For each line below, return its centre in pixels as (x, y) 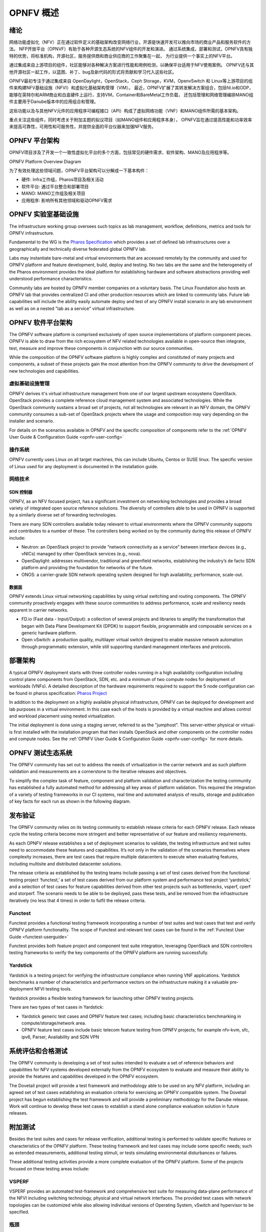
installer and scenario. (32, 421)
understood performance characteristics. (51, 279)
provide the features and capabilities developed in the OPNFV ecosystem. (84, 1076)
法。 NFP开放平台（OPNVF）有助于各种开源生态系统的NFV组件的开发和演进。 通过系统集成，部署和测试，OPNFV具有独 (131, 49)
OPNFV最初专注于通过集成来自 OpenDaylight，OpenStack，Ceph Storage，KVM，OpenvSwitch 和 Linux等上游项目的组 (131, 81)
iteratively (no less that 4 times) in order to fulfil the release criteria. (77, 900)
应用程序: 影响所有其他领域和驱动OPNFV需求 (67, 200)
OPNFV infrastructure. (32, 233)
